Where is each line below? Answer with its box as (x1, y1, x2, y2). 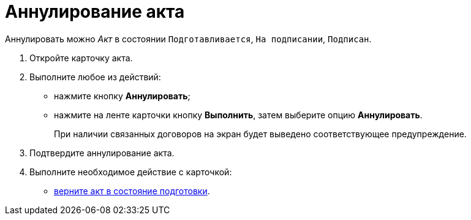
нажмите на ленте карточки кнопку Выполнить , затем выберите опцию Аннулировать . (54, 109, 423, 120)
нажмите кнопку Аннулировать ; (54, 90, 190, 101)
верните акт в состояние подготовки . (54, 185, 210, 196)
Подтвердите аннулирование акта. (29, 147, 175, 158)
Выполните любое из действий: (29, 71, 161, 82)
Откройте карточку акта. (29, 52, 133, 63)
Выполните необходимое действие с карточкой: (29, 166, 232, 177)
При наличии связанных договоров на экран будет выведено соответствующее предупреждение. (54, 128, 467, 139)
